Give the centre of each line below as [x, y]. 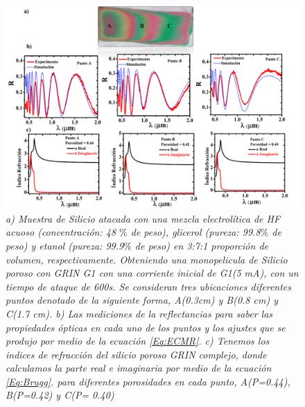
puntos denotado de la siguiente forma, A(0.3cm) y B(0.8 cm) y [142, 300]
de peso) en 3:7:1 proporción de [201, 245]
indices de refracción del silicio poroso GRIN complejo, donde [136, 354]
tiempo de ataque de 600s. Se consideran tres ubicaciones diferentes [149, 286]
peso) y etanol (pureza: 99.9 [65, 245]
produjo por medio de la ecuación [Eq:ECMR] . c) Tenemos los [138, 341]
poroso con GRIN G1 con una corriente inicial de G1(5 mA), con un [152, 273]
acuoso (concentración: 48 [61, 232]
